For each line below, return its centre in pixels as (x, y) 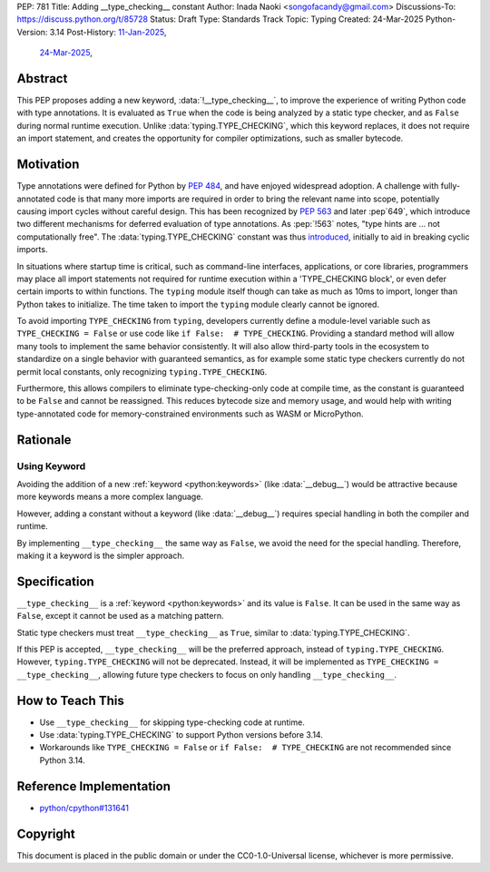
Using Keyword (51, 465)
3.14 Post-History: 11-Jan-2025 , (108, 32)
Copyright (46, 833)
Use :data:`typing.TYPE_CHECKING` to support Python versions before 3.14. (181, 735)
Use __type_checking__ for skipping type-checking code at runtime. (172, 722)
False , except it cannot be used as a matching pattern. (120, 616)
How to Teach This (70, 700)
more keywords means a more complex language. (110, 497)
